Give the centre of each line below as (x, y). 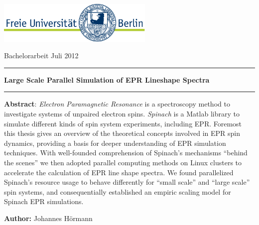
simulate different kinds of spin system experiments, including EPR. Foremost (123, 123)
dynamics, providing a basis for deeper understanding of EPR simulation (115, 143)
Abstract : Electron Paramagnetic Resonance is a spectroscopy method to (117, 104)
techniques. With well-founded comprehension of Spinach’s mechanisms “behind (126, 153)
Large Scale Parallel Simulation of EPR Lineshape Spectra (107, 79)
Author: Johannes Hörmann (48, 218)
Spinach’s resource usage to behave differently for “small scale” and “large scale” (127, 182)
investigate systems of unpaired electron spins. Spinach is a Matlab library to (122, 113)
